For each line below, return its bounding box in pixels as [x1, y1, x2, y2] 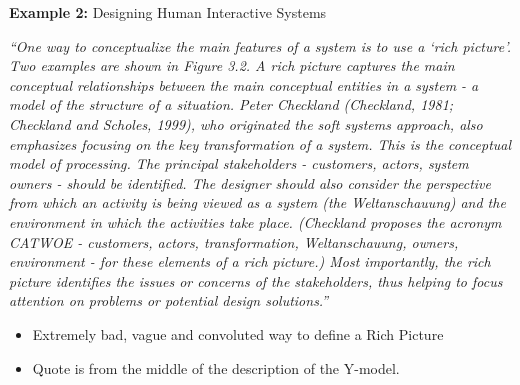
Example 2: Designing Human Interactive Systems [9, 2, 327, 22]
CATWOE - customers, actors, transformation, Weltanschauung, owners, [9, 231, 459, 252]
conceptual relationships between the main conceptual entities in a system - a [9, 74, 479, 95]
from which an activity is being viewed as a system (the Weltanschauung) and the [9, 192, 506, 213]
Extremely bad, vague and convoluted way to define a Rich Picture [32, 323, 444, 344]
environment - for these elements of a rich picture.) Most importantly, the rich [9, 251, 491, 272]
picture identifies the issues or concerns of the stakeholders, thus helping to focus [9, 270, 503, 291]
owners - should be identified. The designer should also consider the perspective [9, 172, 492, 193]
